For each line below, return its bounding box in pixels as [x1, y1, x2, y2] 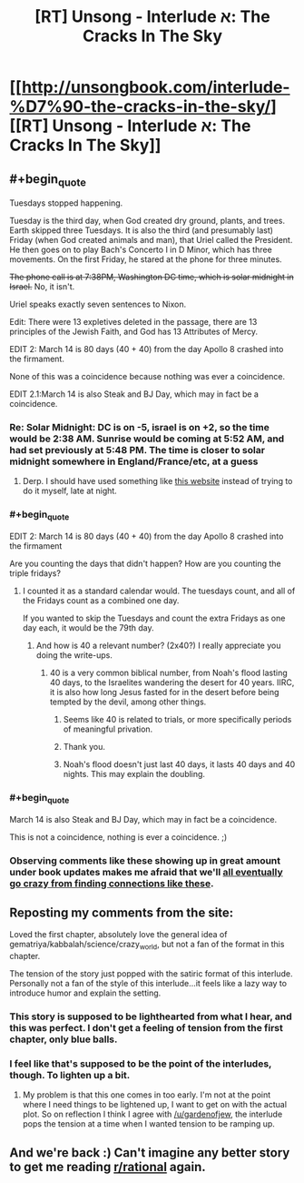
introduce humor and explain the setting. [9, 987, 162, 998]
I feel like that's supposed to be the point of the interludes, [9, 1057, 272, 1070]
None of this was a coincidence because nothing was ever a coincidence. [9, 371, 286, 382]
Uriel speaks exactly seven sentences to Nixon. [9, 298, 187, 310]
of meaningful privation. [63, 723, 153, 734]
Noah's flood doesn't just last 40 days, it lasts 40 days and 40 [63, 759, 296, 770]
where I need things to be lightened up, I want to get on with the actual [22, 1099, 288, 1110]
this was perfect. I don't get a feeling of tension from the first [9, 1022, 283, 1035]
